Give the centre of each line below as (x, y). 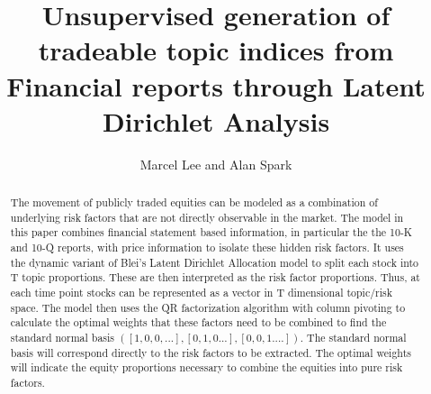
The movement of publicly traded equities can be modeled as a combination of (194, 202)
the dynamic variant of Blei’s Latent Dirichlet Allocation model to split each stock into (215, 262)
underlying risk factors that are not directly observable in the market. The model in (207, 217)
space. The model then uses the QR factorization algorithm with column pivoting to (208, 307)
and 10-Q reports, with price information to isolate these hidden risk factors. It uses (207, 247)
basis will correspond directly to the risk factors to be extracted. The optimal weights (211, 352)
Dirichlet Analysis (216, 120)
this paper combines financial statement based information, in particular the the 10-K (211, 232)
